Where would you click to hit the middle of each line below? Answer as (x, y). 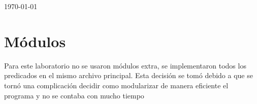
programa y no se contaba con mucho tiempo (74, 95)
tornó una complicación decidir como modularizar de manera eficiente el (116, 85)
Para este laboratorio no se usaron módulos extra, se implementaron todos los (125, 65)
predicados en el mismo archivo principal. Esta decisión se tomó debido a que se (128, 75)
